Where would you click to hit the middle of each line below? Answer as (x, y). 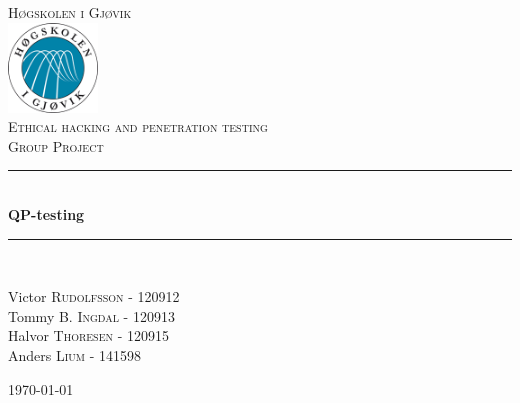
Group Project (56, 145)
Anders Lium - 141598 (74, 354)
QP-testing (46, 213)
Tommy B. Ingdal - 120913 (91, 315)
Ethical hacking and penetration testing (138, 126)
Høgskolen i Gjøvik (70, 12)
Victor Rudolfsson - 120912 (94, 296)
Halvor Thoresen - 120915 (88, 335)
